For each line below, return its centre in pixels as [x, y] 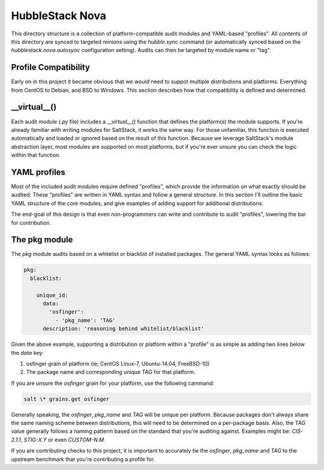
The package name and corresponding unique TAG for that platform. [111, 372]
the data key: [28, 352]
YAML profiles [38, 172]
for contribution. [31, 222]
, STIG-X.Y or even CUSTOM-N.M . [63, 439]
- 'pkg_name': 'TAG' [85, 320]
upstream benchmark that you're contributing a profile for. [83, 459]
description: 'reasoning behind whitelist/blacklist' [124, 329]
